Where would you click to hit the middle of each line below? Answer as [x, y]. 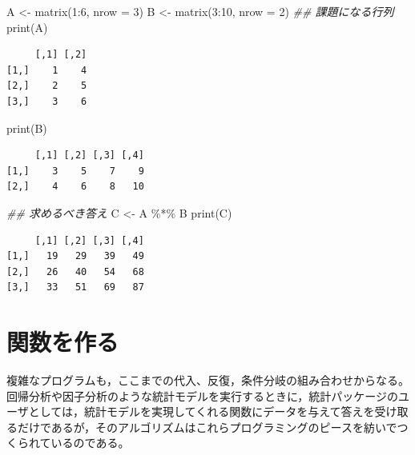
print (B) [27, 128]
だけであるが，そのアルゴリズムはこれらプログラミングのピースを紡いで [207, 427]
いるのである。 [90, 443]
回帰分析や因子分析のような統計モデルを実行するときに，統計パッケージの [203, 395]
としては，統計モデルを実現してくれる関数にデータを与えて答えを [201, 411]
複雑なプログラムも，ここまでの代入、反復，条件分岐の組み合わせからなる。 [208, 380]
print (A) [27, 27]
